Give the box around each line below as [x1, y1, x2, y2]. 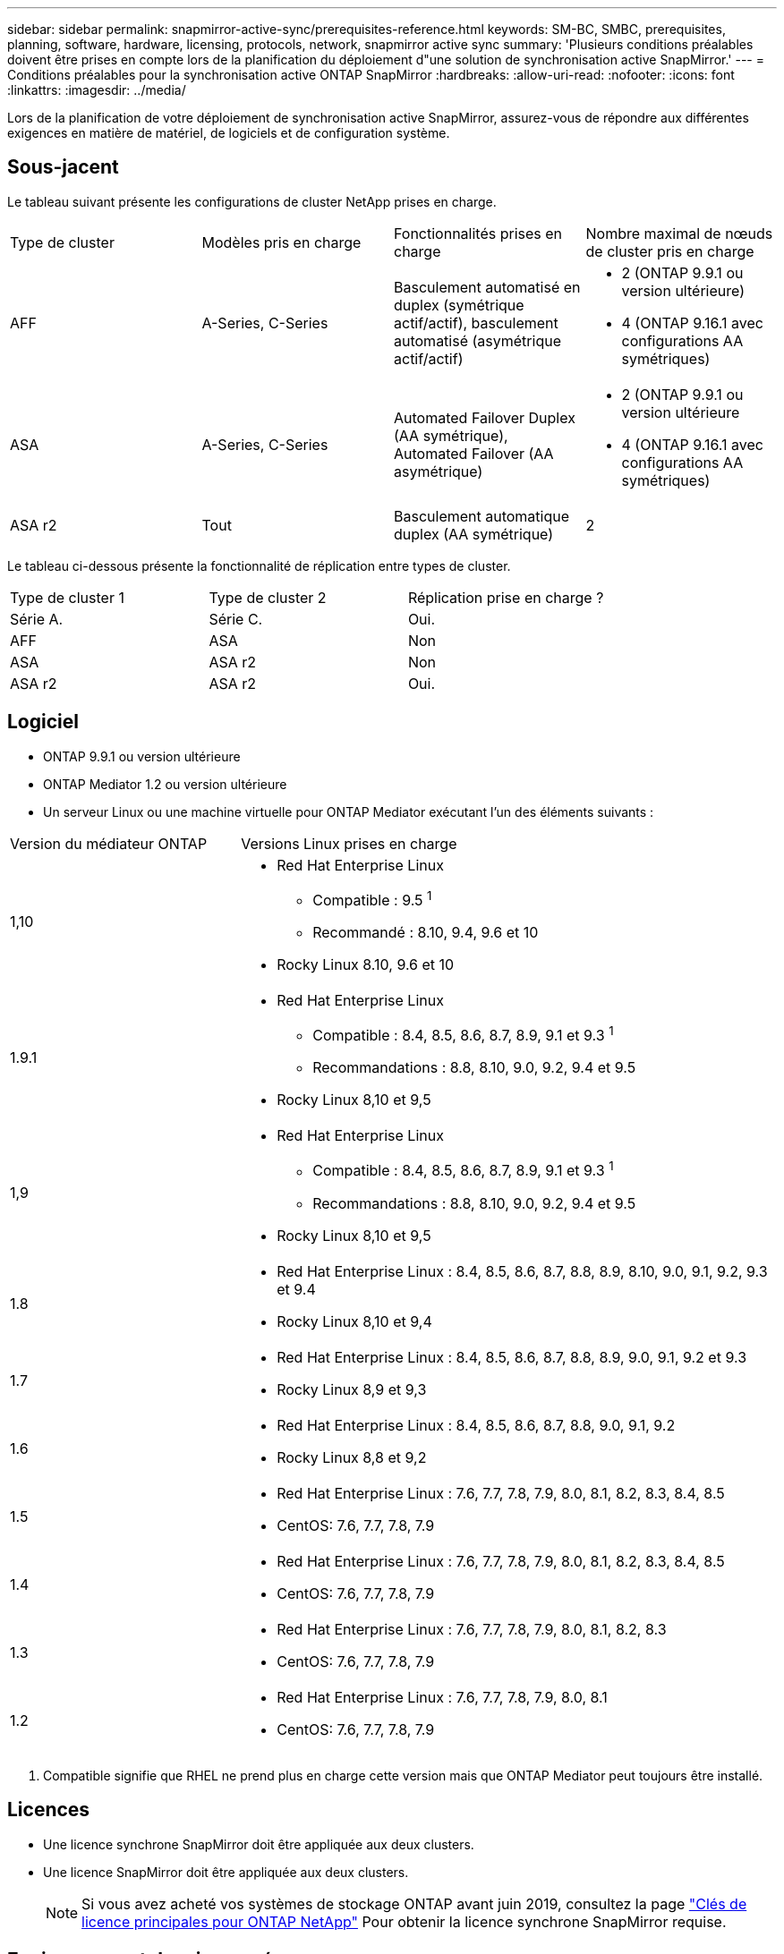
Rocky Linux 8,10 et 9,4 [277, 1312, 432, 1330]
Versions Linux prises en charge [241, 834, 457, 853]
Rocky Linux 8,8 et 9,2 [277, 1448, 427, 1466]
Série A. [10, 609, 64, 628]
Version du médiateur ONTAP [10, 834, 208, 853]
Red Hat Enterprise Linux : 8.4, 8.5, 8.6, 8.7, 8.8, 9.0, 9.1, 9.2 [277, 1415, 676, 1434]
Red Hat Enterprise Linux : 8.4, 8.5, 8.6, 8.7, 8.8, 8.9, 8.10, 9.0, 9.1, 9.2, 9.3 [277, 1262, 768, 1280]
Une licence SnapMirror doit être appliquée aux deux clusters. [43, 1864, 409, 1880]
